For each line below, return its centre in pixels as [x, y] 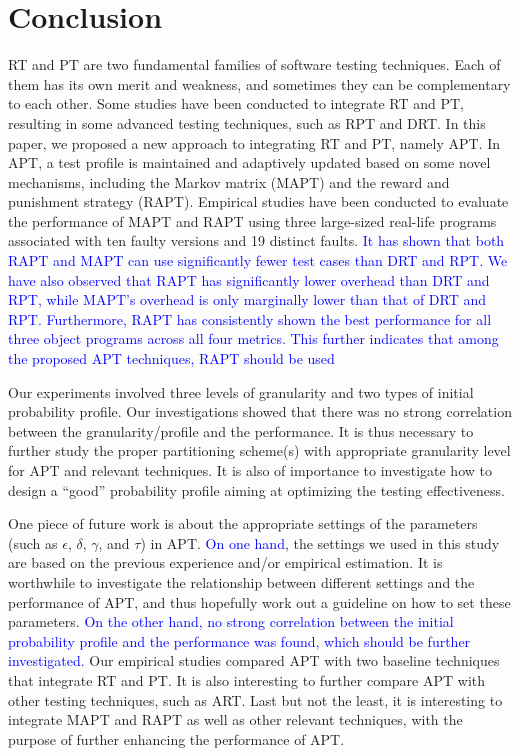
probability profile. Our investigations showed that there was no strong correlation [260, 411]
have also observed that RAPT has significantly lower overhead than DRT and [249, 279]
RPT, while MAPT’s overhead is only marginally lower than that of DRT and [247, 299]
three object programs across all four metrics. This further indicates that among [253, 338]
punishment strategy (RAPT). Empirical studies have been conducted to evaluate [258, 201]
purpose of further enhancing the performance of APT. [176, 738]
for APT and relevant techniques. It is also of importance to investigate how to [250, 470]
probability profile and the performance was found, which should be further [239, 640]
